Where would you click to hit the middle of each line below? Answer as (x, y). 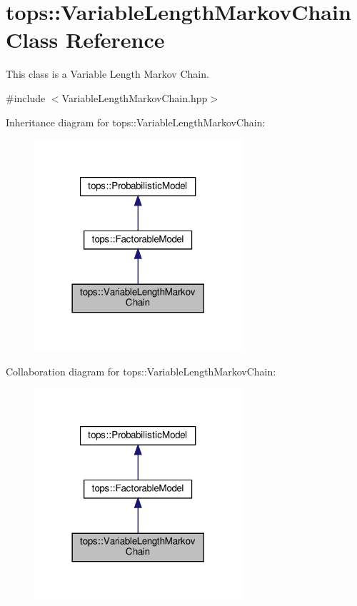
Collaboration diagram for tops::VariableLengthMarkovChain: (141, 371)
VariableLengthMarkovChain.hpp (135, 97)
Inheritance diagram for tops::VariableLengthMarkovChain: (136, 122)
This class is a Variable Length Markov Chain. (107, 74)
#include (26, 97)
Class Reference (85, 40)
